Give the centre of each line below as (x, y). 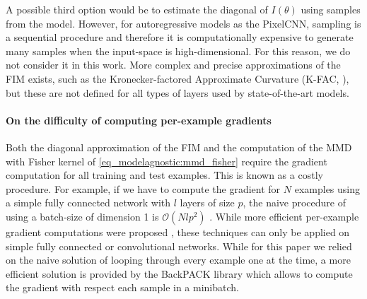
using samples (331, 9)
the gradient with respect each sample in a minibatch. (122, 287)
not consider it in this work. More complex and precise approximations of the (173, 65)
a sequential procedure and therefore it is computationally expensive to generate (180, 37)
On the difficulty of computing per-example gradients (139, 120)
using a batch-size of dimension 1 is (82, 216)
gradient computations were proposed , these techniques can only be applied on (178, 231)
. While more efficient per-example (284, 216)
